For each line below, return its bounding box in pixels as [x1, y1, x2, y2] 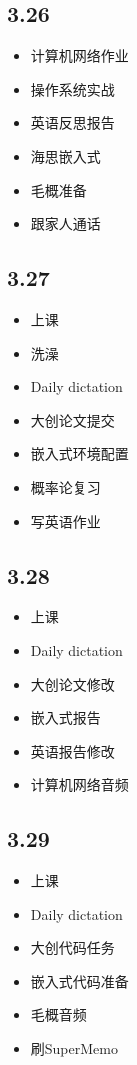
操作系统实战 [30, 78, 115, 99]
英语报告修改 [30, 740, 115, 761]
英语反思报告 [30, 112, 115, 133]
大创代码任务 [30, 937, 115, 958]
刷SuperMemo [30, 1038, 118, 1059]
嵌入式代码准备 [30, 970, 129, 991]
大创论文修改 [30, 673, 115, 694]
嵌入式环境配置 [30, 443, 129, 464]
